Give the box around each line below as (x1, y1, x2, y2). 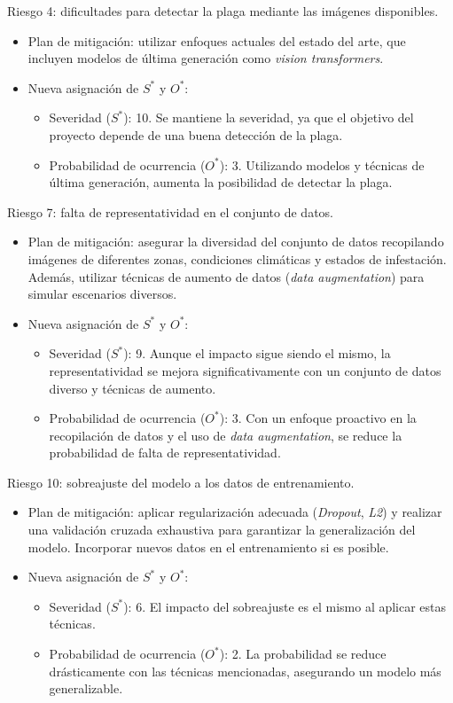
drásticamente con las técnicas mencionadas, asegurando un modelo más (49, 661, 441, 680)
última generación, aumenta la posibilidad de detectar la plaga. (49, 173, 393, 191)
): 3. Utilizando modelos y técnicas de (219, 155, 425, 174)
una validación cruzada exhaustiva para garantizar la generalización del (27, 520, 416, 539)
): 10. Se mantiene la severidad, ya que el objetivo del (123, 108, 414, 127)
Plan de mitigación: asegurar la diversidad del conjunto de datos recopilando (27, 232, 444, 251)
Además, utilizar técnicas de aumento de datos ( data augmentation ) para (27, 267, 425, 285)
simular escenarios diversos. (27, 285, 177, 303)
